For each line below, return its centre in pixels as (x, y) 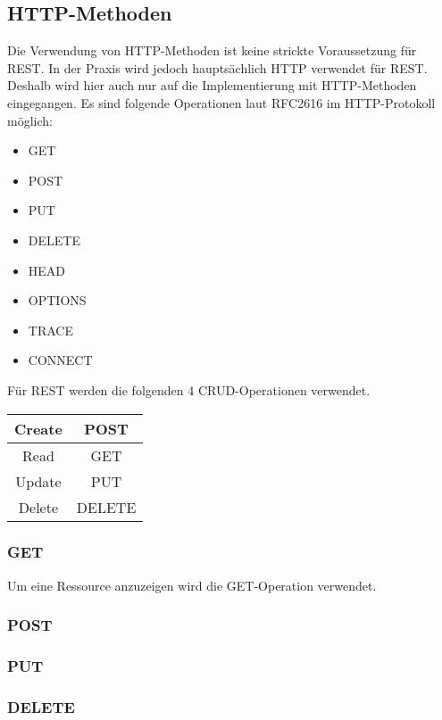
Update (38, 481)
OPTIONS (57, 300)
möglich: (30, 120)
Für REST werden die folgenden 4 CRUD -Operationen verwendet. (189, 389)
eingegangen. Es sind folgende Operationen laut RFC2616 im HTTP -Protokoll (221, 102)
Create (38, 428)
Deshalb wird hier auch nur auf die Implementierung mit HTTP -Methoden (212, 85)
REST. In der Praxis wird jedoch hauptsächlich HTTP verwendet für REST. (217, 67)
